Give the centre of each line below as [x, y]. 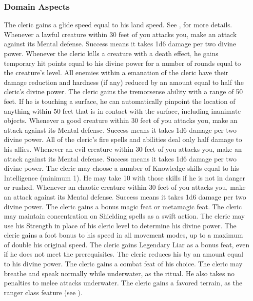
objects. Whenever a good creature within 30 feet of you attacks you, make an [121, 120]
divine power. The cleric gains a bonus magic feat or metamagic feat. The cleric [123, 206]
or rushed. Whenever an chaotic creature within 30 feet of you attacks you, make [125, 187]
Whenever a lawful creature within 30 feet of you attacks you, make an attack [120, 34]
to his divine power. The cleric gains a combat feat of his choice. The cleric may [123, 264]
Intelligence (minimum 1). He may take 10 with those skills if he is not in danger [125, 177]
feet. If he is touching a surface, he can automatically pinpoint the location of [120, 101]
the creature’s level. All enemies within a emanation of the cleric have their [116, 72]
